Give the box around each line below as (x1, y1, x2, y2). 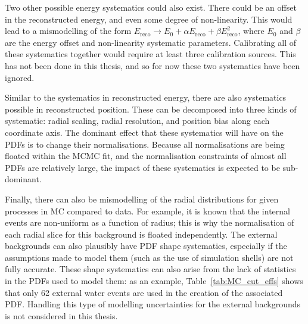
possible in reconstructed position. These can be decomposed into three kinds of (5, 102, 297, 115)
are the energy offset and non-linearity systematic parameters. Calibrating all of (5, 36, 296, 48)
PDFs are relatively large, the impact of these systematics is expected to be (5, 161, 280, 173)
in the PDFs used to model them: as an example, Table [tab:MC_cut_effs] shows (5, 275, 303, 287)
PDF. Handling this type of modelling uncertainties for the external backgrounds (5, 298, 301, 310)
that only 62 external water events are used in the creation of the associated (5, 286, 283, 298)
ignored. (5, 71, 35, 83)
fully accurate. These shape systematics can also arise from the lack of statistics (5, 263, 296, 275)
